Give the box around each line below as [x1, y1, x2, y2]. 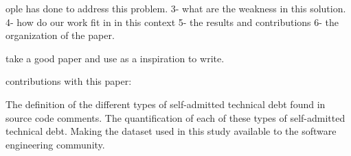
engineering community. [5, 137, 105, 151]
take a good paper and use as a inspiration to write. [5, 51, 225, 65]
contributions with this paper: [5, 74, 132, 88]
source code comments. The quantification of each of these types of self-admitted [5, 110, 346, 125]
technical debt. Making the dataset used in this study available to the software [5, 124, 337, 138]
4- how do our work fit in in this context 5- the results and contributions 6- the [5, 14, 339, 29]
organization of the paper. [5, 28, 115, 42]
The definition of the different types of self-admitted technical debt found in [5, 96, 326, 111]
